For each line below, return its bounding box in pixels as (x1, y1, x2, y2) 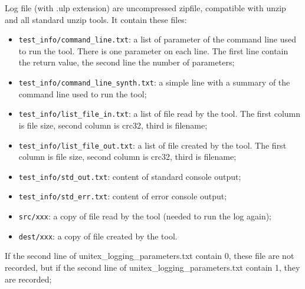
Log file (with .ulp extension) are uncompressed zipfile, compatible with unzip (5, 2, 286, 14)
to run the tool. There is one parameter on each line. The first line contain (18, 44, 288, 57)
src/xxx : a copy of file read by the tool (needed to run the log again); (18, 210, 272, 222)
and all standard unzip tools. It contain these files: (5, 13, 187, 25)
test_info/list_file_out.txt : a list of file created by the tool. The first (18, 139, 287, 151)
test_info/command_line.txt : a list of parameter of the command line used (18, 33, 297, 45)
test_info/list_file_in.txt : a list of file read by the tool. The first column (18, 107, 301, 120)
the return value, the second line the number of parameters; (18, 56, 235, 68)
